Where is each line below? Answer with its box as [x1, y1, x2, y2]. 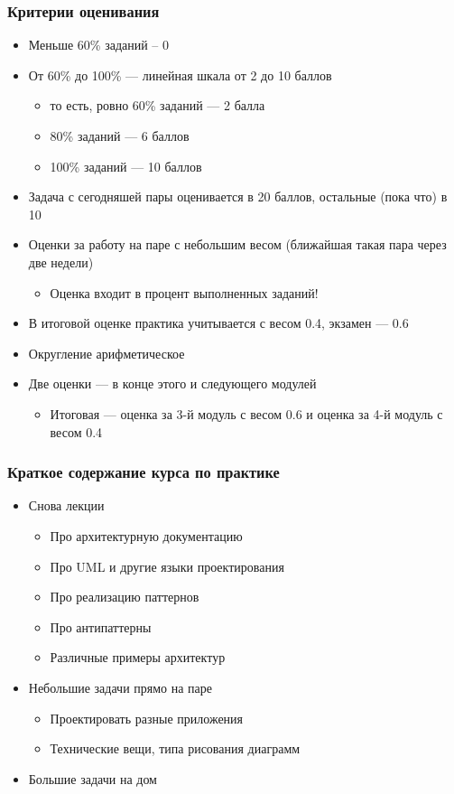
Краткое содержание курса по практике [7, 461, 280, 483]
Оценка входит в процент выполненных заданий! [50, 283, 319, 302]
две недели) [28, 252, 94, 271]
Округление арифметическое [28, 343, 185, 362]
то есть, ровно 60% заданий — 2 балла [50, 96, 265, 115]
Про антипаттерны [50, 617, 152, 636]
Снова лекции [28, 496, 105, 515]
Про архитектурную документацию [50, 526, 243, 545]
